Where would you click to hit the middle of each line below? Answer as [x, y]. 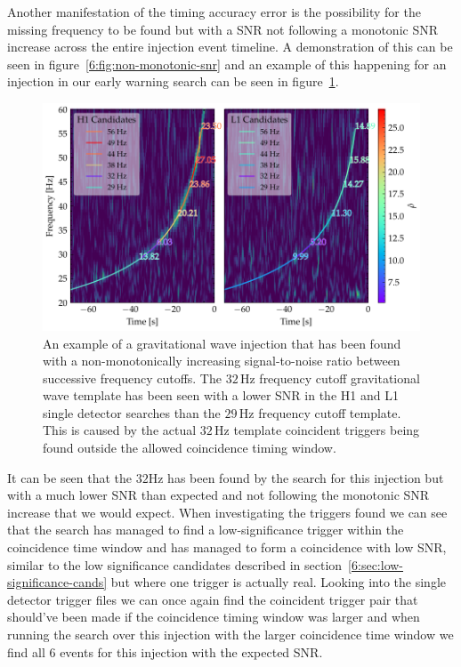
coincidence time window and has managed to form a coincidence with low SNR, [227, 547]
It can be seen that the [70, 477]
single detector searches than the [132, 412]
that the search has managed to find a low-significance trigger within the [206, 530]
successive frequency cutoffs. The [132, 378]
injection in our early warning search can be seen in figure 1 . [173, 81]
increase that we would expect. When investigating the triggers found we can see [227, 512]
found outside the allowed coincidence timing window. [190, 448]
